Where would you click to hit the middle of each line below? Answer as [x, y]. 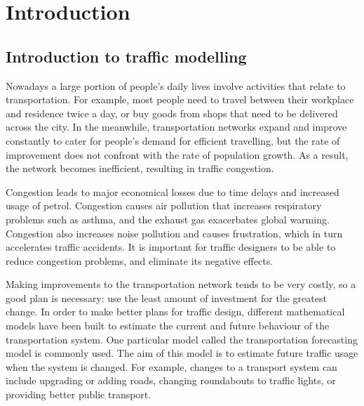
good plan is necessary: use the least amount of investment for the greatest [166, 297]
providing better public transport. [79, 394]
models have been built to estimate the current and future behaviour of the [168, 326]
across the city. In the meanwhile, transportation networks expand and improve [176, 127]
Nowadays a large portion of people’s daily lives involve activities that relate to [176, 85]
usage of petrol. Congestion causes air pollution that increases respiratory [164, 205]
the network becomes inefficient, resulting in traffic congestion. [140, 168]
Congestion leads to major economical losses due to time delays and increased [173, 191]
